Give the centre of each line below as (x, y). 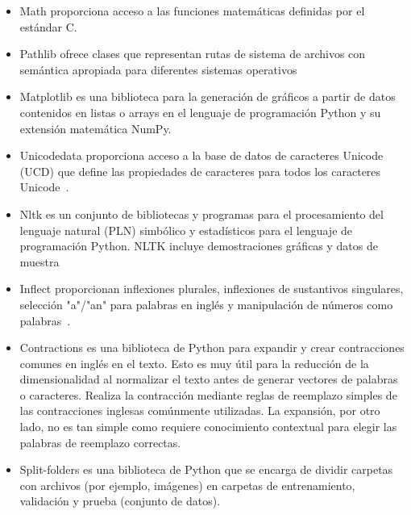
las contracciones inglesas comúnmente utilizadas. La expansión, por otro (200, 410)
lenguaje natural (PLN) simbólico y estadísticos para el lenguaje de (186, 230)
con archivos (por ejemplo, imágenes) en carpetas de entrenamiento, (187, 485)
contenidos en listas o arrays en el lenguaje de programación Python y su (200, 112)
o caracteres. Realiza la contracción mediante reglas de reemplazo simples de (208, 394)
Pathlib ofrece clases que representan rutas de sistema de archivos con (193, 54)
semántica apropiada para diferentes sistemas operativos (158, 69)
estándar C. (48, 26)
